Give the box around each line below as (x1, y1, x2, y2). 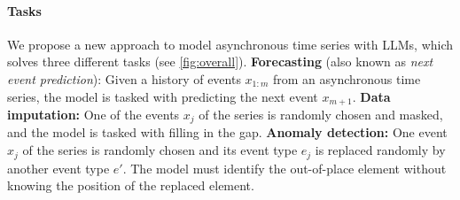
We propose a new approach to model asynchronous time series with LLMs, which (7, 35, 454, 53)
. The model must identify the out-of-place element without (122, 158, 447, 177)
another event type (7, 158, 110, 177)
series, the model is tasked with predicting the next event (7, 87, 318, 105)
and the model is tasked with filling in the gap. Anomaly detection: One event (7, 123, 448, 142)
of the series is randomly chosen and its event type (22, 141, 298, 159)
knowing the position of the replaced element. (7, 176, 254, 195)
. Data (352, 87, 391, 105)
